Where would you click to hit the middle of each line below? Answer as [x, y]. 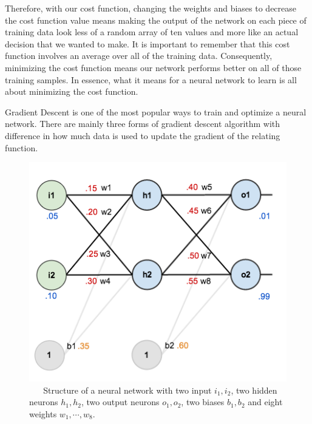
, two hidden [254, 390]
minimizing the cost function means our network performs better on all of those [153, 67]
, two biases [203, 402]
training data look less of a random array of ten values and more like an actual [152, 32]
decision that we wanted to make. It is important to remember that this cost [148, 43]
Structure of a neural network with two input [127, 390]
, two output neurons [120, 402]
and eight [265, 402]
